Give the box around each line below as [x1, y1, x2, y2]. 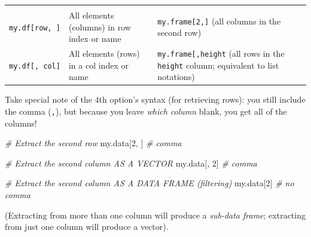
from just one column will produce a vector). [5, 220, 169, 233]
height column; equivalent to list [157, 59, 279, 71]
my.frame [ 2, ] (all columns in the [157, 14, 281, 27]
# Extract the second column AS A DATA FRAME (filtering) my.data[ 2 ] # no [5, 177, 294, 189]
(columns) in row [68, 20, 131, 33]
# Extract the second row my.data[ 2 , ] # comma [5, 137, 182, 149]
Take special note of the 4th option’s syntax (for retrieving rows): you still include [5, 93, 306, 106]
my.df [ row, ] [9, 23, 60, 32]
